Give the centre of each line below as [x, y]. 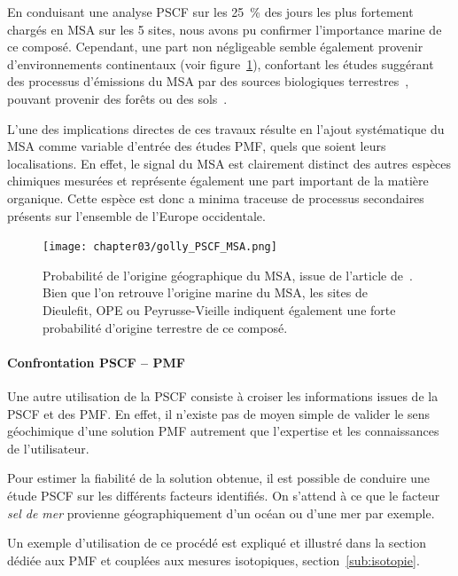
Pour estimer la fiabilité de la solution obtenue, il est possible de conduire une [219, 478]
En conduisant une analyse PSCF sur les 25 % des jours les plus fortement [210, 12]
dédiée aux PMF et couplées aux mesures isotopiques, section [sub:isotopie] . [213, 560]
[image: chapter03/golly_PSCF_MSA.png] [160, 247]
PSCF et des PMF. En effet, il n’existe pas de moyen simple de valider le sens [219, 413]
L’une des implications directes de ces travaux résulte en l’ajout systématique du [226, 128]
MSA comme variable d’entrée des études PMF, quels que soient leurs [197, 146]
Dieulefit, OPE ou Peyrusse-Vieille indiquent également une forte [219, 309]
